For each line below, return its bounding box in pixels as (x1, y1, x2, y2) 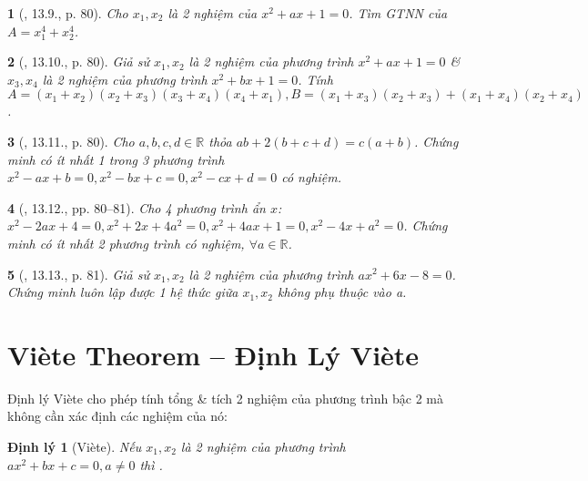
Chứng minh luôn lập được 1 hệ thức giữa (7, 282, 238, 302)
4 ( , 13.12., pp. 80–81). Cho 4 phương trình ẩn (7, 198, 266, 217)
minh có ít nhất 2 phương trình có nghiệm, (7, 233, 245, 252)
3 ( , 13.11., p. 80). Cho (7, 131, 135, 150)
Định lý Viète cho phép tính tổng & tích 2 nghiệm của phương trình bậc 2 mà (7, 388, 443, 407)
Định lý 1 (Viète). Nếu (7, 437, 142, 456)
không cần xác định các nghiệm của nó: (7, 406, 228, 425)
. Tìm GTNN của (349, 4, 448, 22)
